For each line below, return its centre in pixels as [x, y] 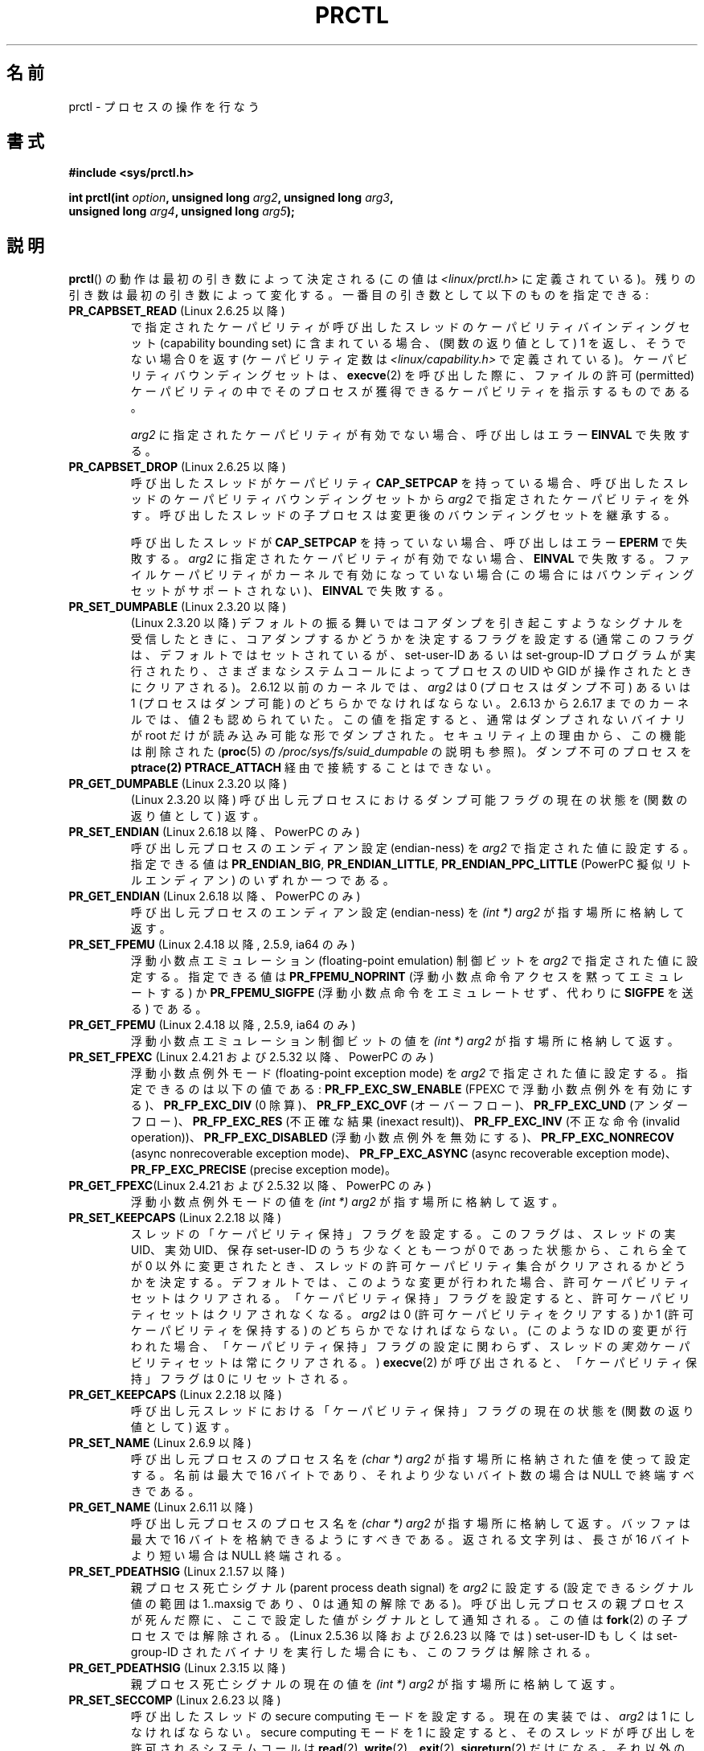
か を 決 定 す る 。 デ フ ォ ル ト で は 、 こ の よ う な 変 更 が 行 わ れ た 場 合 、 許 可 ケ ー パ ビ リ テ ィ [410, 1282]
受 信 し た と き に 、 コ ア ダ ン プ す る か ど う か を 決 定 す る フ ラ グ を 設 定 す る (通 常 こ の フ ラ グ [412, 639]
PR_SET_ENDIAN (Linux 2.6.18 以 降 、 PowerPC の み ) [214, 832]
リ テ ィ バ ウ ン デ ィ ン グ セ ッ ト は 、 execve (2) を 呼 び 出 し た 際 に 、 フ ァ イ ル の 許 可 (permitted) [413, 375]
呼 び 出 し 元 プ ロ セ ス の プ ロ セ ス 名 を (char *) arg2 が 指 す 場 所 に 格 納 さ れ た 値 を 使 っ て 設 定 [410, 1459]
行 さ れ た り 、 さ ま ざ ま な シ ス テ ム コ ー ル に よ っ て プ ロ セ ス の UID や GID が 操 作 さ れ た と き [411, 671]
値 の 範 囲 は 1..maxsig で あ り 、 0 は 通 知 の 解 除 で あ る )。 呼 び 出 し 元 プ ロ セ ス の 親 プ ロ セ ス [407, 1604]
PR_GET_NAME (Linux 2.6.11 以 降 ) [161, 1507]
